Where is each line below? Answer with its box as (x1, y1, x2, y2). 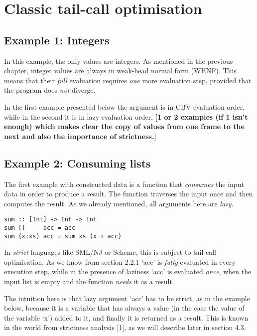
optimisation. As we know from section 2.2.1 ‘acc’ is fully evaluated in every (4, 256, 236, 267)
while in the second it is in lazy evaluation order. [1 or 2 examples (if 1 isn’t (4, 111, 248, 122)
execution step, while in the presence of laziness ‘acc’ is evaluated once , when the (4, 266, 252, 277)
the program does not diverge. (4, 85, 96, 95)
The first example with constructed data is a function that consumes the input (4, 178, 244, 189)
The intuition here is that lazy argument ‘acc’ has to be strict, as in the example (4, 293, 250, 303)
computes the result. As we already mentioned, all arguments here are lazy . (4, 198, 234, 208)
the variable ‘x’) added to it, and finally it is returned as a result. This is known (4, 312, 249, 323)
